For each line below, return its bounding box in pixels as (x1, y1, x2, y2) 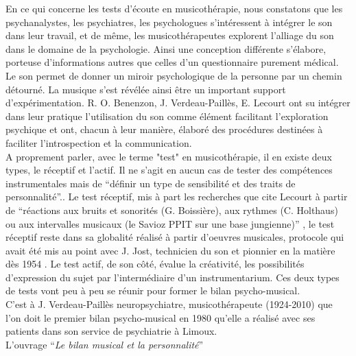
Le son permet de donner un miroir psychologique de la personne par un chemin (5, 68, 342, 82)
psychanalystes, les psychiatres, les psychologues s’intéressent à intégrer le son (5, 14, 333, 29)
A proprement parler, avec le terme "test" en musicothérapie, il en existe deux (5, 149, 332, 163)
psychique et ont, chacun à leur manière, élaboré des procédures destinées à (5, 122, 323, 137)
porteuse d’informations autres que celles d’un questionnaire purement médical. (5, 55, 339, 69)
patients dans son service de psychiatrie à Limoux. (5, 324, 217, 338)
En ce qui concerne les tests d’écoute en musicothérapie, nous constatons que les (5, 1, 343, 15)
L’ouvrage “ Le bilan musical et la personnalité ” (5, 337, 204, 351)
